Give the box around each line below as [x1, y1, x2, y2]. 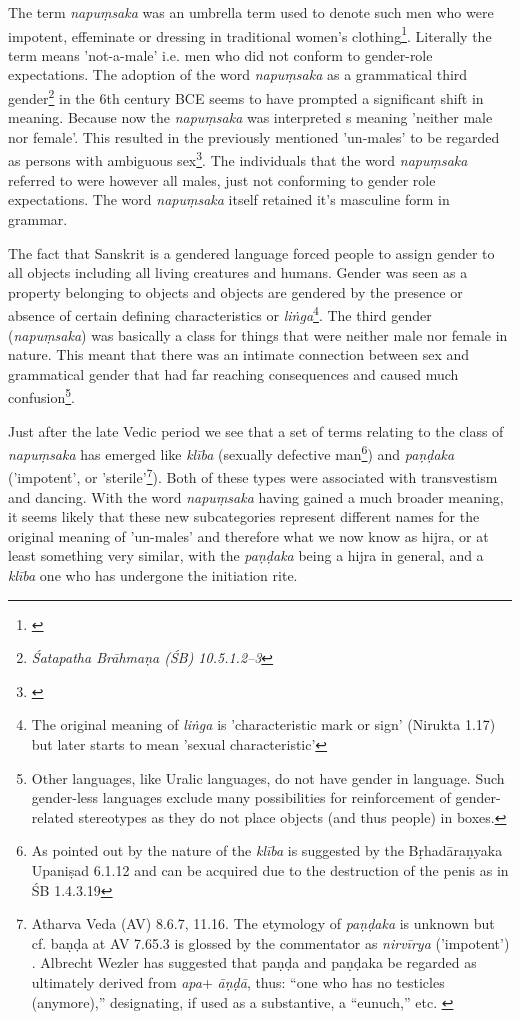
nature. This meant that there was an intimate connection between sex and [8, 344, 470, 365]
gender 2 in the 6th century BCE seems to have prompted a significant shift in [8, 85, 484, 108]
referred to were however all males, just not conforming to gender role [8, 169, 436, 190]
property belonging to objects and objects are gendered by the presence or [8, 281, 463, 302]
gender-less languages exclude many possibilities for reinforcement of [31, 787, 451, 808]
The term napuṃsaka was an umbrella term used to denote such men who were [8, 2, 494, 22]
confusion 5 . [8, 384, 76, 407]
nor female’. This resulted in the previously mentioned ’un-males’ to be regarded [8, 126, 500, 147]
